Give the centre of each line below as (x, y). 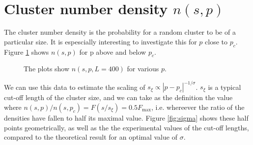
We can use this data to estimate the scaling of (75, 87)
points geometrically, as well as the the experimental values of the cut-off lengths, (126, 127)
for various (143, 69)
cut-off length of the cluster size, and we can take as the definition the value (118, 97)
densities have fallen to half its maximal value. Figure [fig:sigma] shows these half (126, 118)
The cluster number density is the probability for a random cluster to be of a (120, 32)
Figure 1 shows (27, 52)
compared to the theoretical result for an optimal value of (91, 137)
